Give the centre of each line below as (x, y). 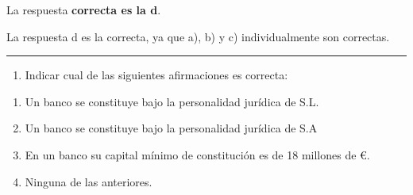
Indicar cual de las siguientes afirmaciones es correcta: (156, 75)
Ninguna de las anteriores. (89, 181)
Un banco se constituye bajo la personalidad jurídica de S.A (171, 128)
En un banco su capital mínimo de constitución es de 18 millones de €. (197, 154)
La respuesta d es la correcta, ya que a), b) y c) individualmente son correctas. (198, 36)
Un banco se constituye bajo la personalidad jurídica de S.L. (172, 101)
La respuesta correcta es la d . (84, 10)
